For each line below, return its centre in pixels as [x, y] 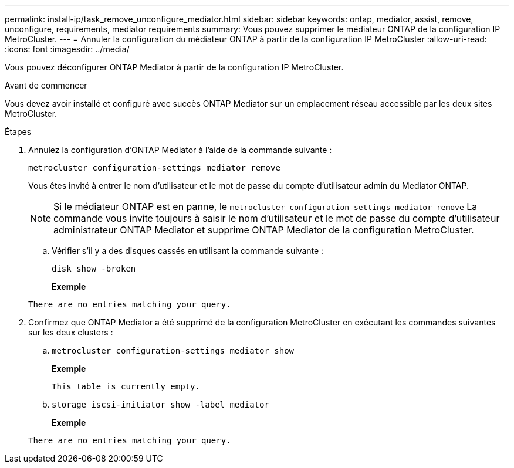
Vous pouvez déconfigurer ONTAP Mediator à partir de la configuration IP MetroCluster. [174, 67]
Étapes [18, 132]
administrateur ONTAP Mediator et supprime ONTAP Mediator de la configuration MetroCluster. [264, 230]
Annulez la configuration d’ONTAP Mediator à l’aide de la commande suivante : [180, 150]
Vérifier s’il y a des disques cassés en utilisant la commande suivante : [188, 251]
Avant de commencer [46, 85]
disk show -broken [94, 269]
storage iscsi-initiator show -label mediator [160, 405]
